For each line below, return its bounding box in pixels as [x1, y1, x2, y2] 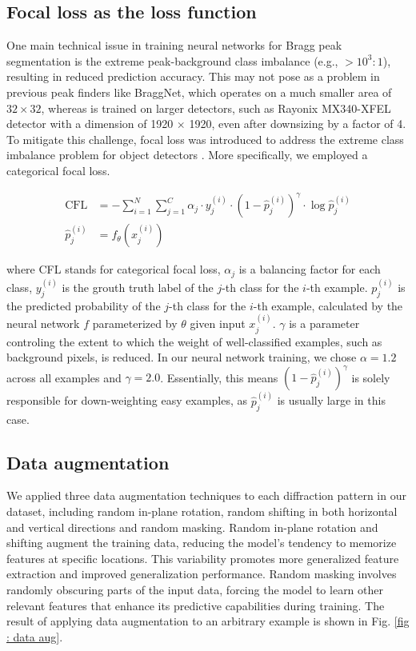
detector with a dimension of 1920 [6, 115, 174, 132]
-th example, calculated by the [253, 297, 403, 314]
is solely [351, 369, 390, 385]
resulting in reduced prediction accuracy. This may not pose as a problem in [6, 68, 380, 85]
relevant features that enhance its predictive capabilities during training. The [6, 597, 385, 613]
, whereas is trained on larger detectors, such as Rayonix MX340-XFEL [41, 99, 391, 116]
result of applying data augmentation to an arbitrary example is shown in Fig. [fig [6, 613, 410, 629]
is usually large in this [277, 392, 386, 409]
